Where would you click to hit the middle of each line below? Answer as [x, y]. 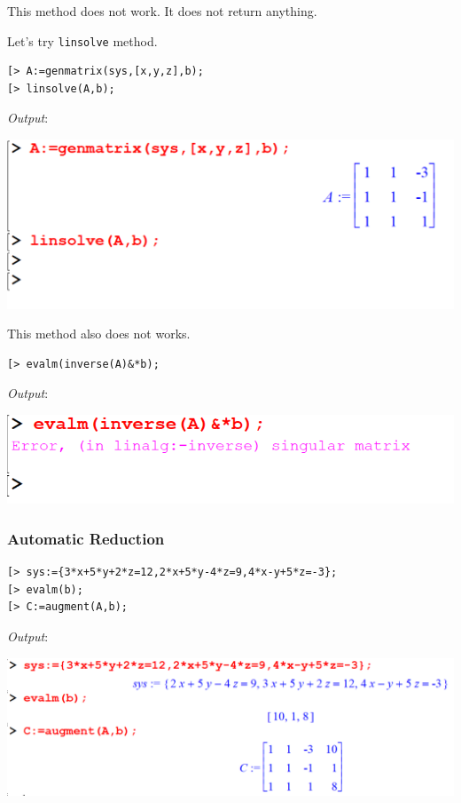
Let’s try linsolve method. [82, 40]
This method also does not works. [99, 334]
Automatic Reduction [86, 538]
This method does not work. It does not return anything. [162, 11]
